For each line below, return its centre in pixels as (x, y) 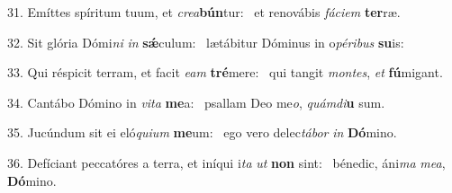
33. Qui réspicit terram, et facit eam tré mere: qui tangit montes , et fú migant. (225, 72)
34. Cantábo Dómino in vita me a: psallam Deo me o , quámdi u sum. (196, 102)
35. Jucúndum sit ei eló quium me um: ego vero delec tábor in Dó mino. (202, 132)
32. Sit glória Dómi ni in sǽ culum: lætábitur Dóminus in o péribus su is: (206, 42)
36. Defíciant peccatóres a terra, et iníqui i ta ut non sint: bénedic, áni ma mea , (226, 162)
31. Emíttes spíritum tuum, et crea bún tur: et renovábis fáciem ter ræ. (204, 12)
